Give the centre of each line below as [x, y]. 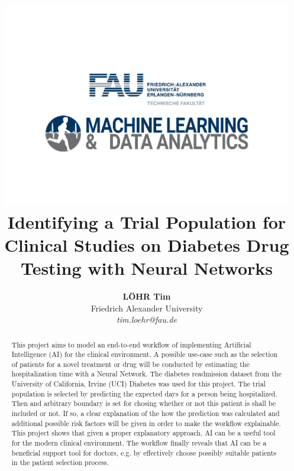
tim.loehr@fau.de [147, 319]
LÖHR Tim [147, 296]
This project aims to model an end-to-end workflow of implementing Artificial [131, 344]
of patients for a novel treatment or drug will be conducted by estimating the [130, 364]
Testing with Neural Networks [147, 267]
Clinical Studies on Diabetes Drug [147, 244]
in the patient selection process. [60, 462]
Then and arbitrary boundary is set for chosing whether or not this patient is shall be [144, 403]
